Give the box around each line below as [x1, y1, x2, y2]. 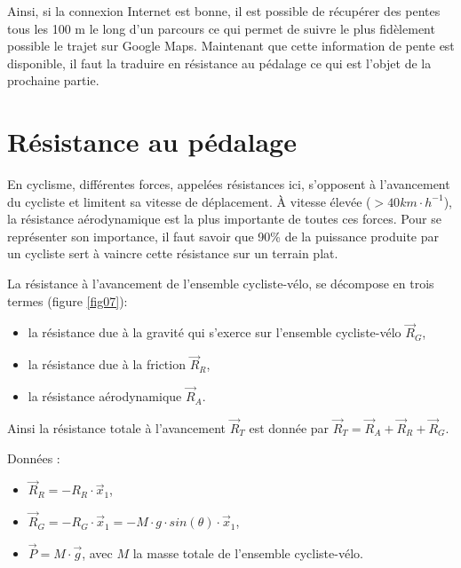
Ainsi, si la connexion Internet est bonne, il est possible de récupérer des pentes [7, 2, 441, 20]
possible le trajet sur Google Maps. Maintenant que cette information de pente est [7, 36, 455, 55]
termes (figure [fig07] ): [7, 291, 128, 310]
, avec [82, 543, 113, 562]
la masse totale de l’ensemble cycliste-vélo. [132, 543, 363, 562]
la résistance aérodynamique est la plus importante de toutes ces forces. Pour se [7, 209, 442, 228]
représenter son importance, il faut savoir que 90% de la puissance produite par [7, 226, 439, 245]
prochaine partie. [7, 71, 99, 90]
